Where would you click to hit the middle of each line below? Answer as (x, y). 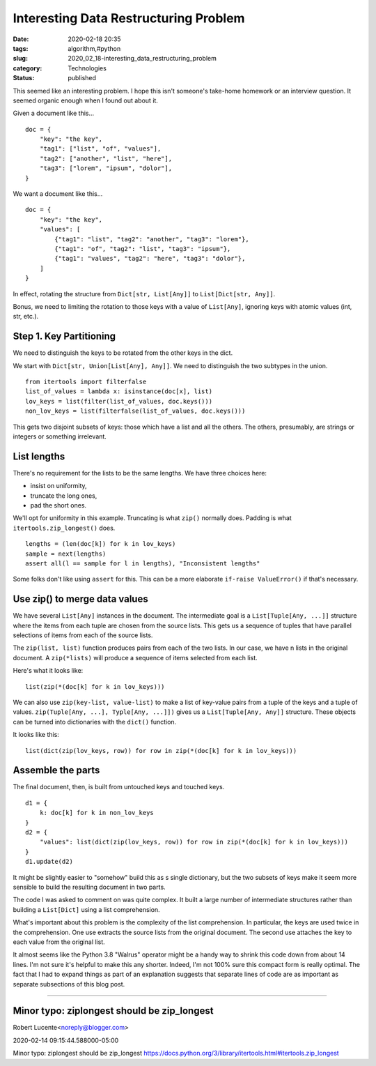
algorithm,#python (94, 48)
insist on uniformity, (58, 486)
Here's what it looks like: (48, 671)
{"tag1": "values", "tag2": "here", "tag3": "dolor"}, (150, 259)
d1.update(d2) (49, 862)
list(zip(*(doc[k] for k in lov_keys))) (95, 686)
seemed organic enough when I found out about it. (85, 100)
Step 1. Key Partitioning (64, 336)
